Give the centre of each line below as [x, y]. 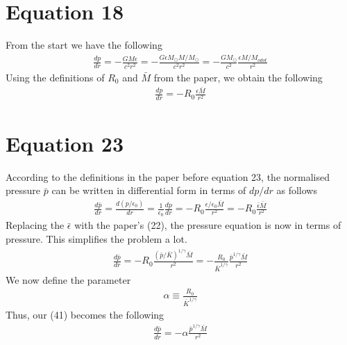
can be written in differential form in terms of [149, 190]
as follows [297, 190]
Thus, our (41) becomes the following [85, 314]
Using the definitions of [55, 77]
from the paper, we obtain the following [238, 77]
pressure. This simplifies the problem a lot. [96, 238]
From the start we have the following [84, 45]
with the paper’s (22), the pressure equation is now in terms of [208, 225]
